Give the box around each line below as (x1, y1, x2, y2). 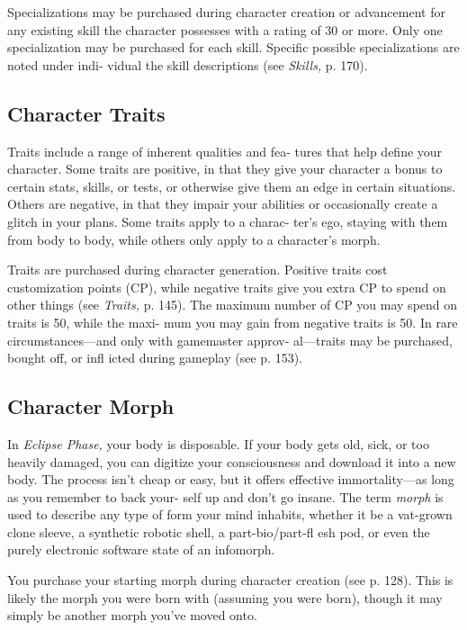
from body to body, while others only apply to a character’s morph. (7, 229, 381, 248)
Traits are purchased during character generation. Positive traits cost (7, 260, 388, 279)
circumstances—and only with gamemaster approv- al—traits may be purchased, (7, 330, 453, 349)
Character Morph (7, 392, 175, 420)
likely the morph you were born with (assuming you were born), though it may (7, 588, 443, 607)
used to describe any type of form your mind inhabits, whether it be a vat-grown (7, 505, 453, 524)
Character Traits (7, 99, 166, 127)
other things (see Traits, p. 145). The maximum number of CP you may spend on (7, 295, 458, 314)
